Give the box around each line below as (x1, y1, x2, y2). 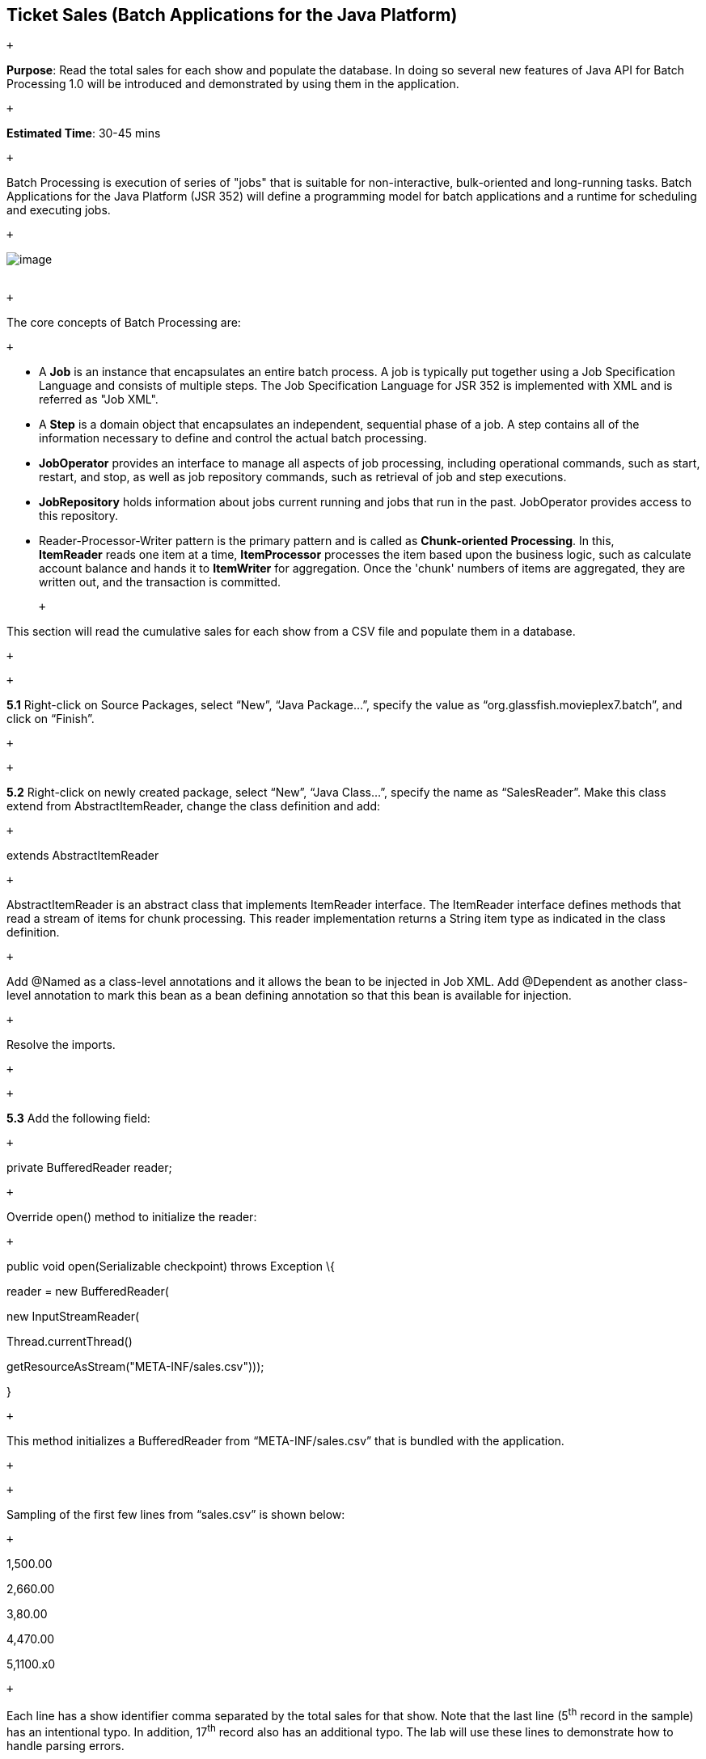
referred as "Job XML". (39, 392, 159, 407)
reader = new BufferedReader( (6, 1284, 169, 1299)
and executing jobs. (6, 203, 111, 218)
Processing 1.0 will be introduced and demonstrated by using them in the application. (6, 77, 459, 91)
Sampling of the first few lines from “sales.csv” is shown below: (6, 1507, 345, 1522)
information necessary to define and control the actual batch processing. (39, 431, 427, 446)
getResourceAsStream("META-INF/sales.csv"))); (6, 1359, 264, 1374)
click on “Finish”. (6, 712, 95, 726)
